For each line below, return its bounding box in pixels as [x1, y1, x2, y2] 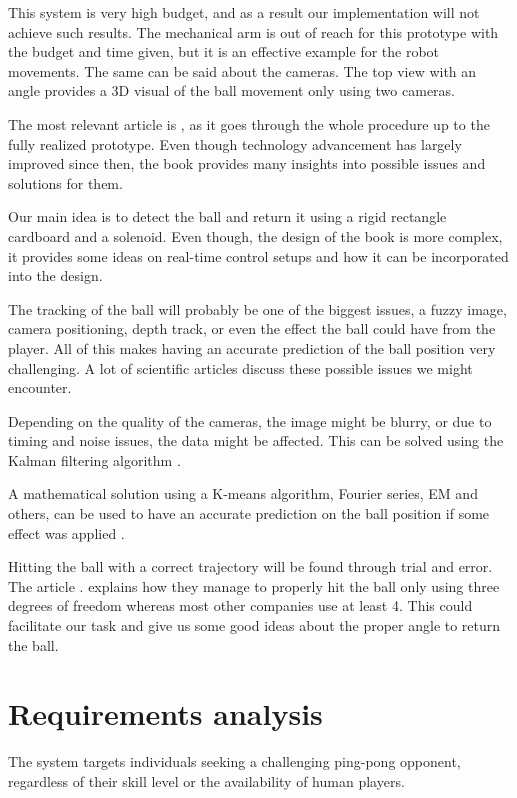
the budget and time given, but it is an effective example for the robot [8, 41, 440, 62]
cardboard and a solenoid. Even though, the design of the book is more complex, [8, 225, 503, 246]
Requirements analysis [8, 693, 323, 734]
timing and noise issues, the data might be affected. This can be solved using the [8, 430, 504, 451]
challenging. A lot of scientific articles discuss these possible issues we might [8, 357, 473, 378]
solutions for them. [8, 172, 123, 193]
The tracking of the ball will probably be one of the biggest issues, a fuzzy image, [8, 298, 507, 319]
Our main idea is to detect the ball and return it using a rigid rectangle [8, 206, 447, 227]
